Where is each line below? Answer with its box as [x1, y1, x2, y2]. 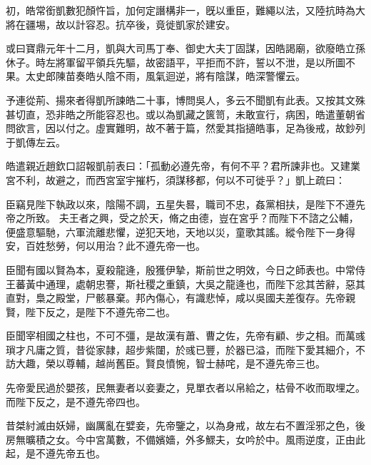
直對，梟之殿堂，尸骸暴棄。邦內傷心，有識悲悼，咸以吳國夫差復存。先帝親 [6, 290, 355, 305]
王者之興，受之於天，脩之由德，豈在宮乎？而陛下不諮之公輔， [68, 210, 359, 225]
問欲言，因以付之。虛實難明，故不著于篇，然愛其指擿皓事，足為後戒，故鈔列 [6, 121, 365, 136]
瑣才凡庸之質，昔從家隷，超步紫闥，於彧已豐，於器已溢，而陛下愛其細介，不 [6, 342, 365, 357]
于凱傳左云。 [6, 134, 66, 149]
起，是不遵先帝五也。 [6, 446, 106, 461]
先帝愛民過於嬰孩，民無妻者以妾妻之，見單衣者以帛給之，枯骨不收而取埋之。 [6, 380, 365, 395]
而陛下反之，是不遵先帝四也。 [6, 394, 146, 409]
